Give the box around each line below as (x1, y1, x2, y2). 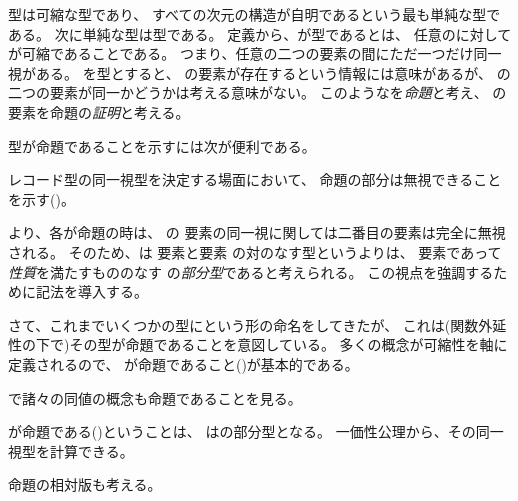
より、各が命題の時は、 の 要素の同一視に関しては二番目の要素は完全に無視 (8, 222, 506, 243)
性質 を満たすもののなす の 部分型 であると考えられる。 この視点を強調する (8, 261, 494, 282)
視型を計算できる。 (8, 440, 134, 461)
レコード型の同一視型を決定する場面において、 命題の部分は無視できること (8, 169, 502, 190)
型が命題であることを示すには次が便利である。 (8, 135, 316, 156)
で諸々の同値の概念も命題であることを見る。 (8, 387, 302, 408)
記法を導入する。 (35, 281, 148, 302)
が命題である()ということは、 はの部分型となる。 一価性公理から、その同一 (8, 421, 504, 442)
